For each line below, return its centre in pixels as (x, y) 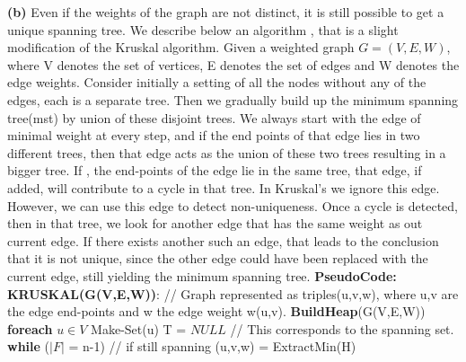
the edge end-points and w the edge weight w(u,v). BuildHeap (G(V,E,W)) (216, 311)
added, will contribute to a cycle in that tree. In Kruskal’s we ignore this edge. (224, 187)
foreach (30, 328)
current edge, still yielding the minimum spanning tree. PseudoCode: (202, 275)
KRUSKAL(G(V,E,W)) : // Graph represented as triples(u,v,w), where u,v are (233, 293)
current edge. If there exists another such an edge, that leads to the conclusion (223, 240)
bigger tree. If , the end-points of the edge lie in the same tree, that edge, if (215, 170)
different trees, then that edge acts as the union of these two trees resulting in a (227, 152)
